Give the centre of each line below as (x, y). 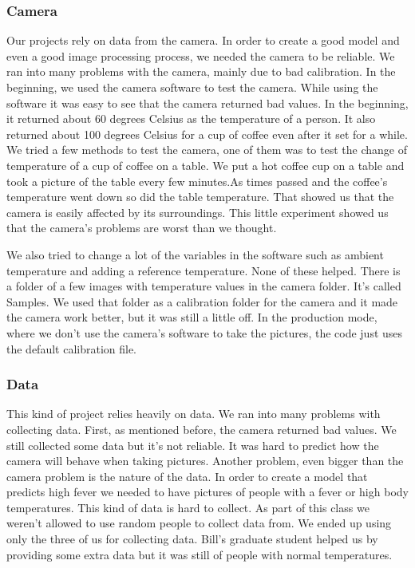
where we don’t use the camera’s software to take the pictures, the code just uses (205, 332)
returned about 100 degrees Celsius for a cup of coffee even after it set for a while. (207, 134)
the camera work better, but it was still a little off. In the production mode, (192, 317)
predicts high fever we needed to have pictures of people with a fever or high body (207, 492)
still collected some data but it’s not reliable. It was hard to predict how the (193, 445)
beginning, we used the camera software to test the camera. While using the (192, 87)
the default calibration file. (72, 348)
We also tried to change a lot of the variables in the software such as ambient (195, 254)
